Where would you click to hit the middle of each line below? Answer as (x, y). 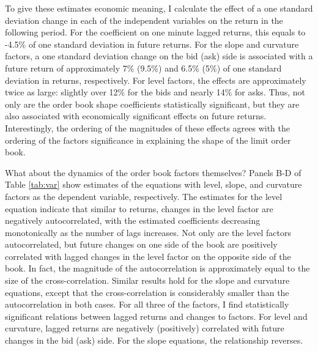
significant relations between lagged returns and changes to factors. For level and (156, 316)
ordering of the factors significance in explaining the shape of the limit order (148, 140)
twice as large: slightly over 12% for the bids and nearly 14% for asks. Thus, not (155, 92)
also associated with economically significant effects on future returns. (136, 116)
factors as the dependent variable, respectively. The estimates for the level (144, 196)
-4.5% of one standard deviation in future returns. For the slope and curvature (152, 44)
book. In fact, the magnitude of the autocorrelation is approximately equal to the (157, 268)
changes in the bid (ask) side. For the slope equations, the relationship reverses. (154, 340)
